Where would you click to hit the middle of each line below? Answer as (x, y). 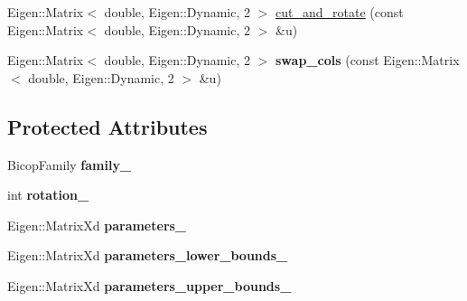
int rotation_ (48, 195)
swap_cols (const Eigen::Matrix (368, 60)
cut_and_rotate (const (340, 12)
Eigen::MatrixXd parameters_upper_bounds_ (149, 285)
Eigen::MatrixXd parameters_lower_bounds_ (148, 255)
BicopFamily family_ (70, 164)
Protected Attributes (107, 126)
